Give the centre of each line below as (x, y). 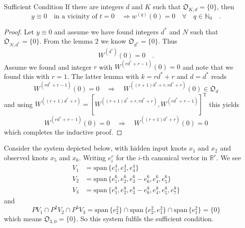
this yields (224, 104)
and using (18, 104)
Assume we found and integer (48, 67)
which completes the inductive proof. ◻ (63, 131)
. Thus (168, 41)
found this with (27, 76)
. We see (229, 158)
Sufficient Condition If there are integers (64, 6)
